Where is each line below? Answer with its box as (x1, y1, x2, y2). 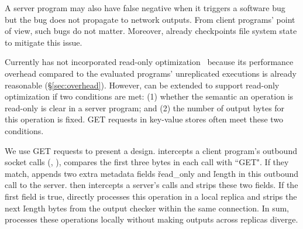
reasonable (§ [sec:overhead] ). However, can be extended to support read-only (5, 78, 280, 91)
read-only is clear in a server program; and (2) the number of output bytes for (5, 101, 285, 114)
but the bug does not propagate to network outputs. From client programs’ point (5, 13, 295, 25)
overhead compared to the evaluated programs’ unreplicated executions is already (5, 67, 297, 79)
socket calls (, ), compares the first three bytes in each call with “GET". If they (5, 156, 289, 168)
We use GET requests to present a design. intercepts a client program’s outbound (5, 144, 297, 156)
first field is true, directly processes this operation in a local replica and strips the (5, 190, 297, 202)
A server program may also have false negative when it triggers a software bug (5, 2, 285, 13)
